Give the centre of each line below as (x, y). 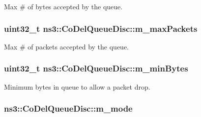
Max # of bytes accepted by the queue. (63, 6)
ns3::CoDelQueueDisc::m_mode (68, 108)
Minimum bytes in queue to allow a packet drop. (77, 86)
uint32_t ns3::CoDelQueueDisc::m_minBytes (96, 68)
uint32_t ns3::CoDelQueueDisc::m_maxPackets (101, 28)
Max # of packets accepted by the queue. (66, 46)
